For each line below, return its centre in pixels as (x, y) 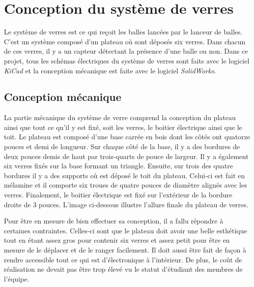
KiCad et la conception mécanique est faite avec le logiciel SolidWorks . (110, 70)
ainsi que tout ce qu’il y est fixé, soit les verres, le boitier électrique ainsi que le (123, 127)
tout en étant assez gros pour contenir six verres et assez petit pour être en (117, 240)
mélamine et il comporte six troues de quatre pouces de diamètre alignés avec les (126, 185)
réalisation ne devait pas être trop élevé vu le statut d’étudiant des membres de (123, 269)
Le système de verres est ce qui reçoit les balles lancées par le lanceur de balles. (123, 32)
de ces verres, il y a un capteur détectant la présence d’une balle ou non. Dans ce (126, 51)
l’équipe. (17, 278)
